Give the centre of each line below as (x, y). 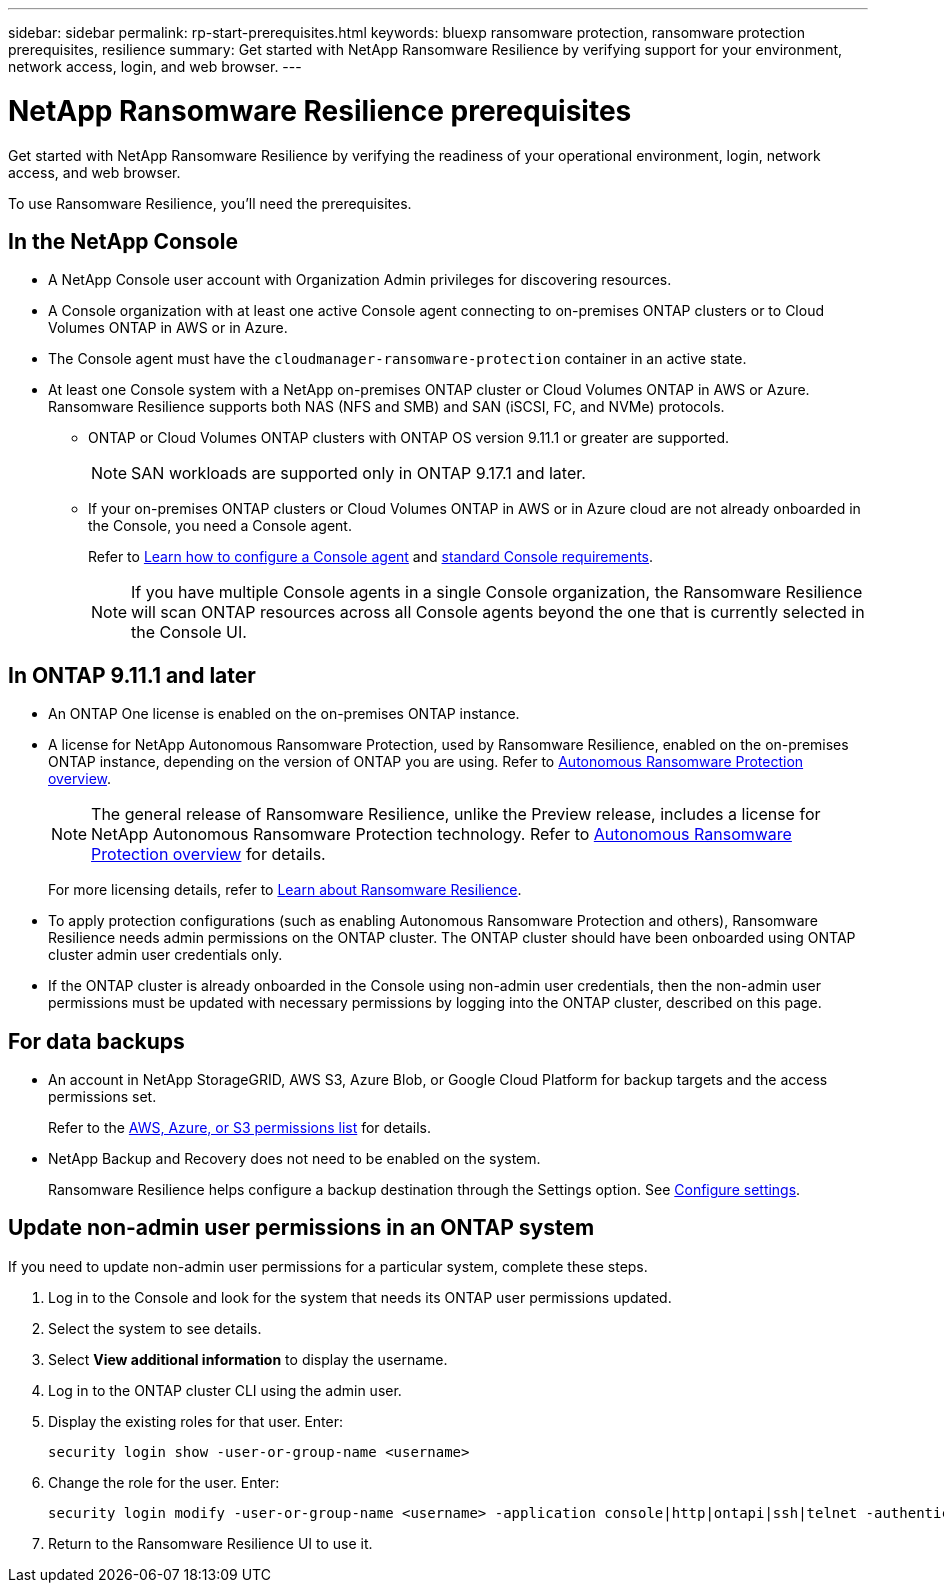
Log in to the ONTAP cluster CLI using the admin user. (225, 1390)
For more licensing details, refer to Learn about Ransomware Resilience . (285, 890)
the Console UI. (189, 632)
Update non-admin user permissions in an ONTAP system (301, 1228)
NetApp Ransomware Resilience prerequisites (320, 110)
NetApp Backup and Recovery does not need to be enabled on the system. (294, 1159)
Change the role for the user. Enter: (164, 1482)
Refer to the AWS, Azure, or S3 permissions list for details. (240, 1128)
